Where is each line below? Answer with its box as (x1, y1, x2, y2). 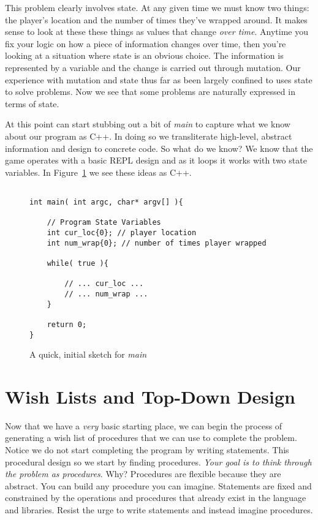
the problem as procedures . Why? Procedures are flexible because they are (5, 467, 281, 480)
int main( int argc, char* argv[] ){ (29, 197, 183, 206)
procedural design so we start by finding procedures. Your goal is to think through (5, 455, 312, 468)
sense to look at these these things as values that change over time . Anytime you (5, 25, 308, 38)
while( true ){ (47, 258, 108, 268)
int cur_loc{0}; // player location (47, 228, 197, 237)
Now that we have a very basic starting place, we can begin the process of (5, 419, 282, 432)
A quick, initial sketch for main (29, 348, 147, 361)
